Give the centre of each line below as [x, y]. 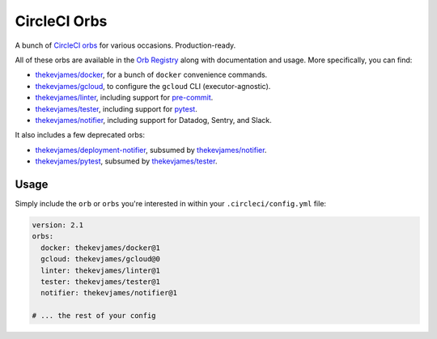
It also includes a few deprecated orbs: [80, 135]
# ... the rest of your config [94, 316]
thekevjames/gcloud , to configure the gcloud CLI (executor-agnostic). [153, 86]
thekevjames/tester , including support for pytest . [116, 108]
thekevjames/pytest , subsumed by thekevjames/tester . [126, 161]
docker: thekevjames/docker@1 [101, 248]
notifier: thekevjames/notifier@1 [109, 293]
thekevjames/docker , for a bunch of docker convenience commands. [151, 75]
